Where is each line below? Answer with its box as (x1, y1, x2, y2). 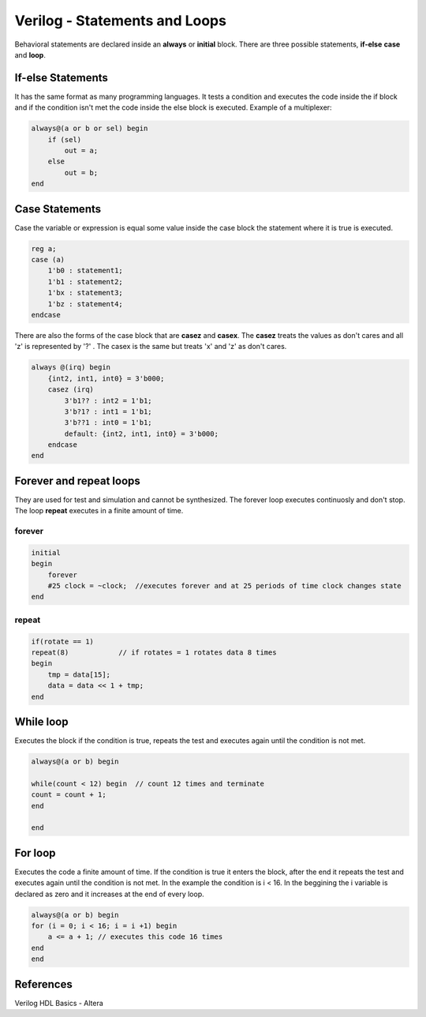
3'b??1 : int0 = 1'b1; (64, 418, 153, 427)
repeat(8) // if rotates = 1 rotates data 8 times (31, 648, 277, 657)
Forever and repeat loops (14, 474, 141, 487)
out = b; (64, 168, 99, 177)
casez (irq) (47, 385, 95, 394)
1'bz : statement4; (47, 299, 124, 308)
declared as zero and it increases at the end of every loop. (14, 889, 204, 899)
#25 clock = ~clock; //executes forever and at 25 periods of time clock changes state (47, 581, 402, 591)
